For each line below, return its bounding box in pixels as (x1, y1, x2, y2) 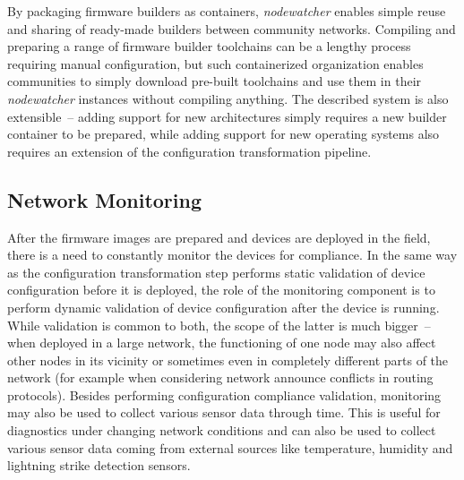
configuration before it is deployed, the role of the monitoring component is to (7, 280, 435, 299)
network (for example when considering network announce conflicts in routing (7, 368, 434, 387)
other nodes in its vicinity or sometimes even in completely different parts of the (7, 350, 449, 369)
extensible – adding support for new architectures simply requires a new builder (7, 107, 447, 125)
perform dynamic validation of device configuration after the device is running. (7, 297, 440, 316)
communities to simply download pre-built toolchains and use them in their (7, 72, 422, 90)
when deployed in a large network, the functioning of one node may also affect (7, 333, 436, 352)
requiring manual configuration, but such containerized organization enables (7, 54, 424, 73)
